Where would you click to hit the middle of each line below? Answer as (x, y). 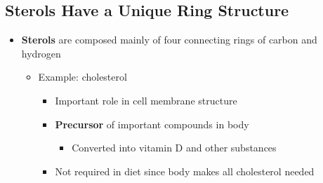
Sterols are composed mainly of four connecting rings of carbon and (169, 40)
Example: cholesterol (83, 77)
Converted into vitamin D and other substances (174, 148)
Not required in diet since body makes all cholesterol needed (185, 171)
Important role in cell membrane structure (146, 100)
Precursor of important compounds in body (152, 124)
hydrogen (41, 53)
